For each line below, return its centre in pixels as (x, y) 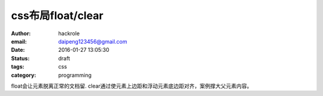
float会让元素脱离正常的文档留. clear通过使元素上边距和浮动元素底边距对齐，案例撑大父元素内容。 (132, 86)
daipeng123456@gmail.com (93, 41)
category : (24, 75)
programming (75, 75)
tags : (18, 67)
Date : (18, 50)
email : (19, 41)
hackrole (69, 33)
